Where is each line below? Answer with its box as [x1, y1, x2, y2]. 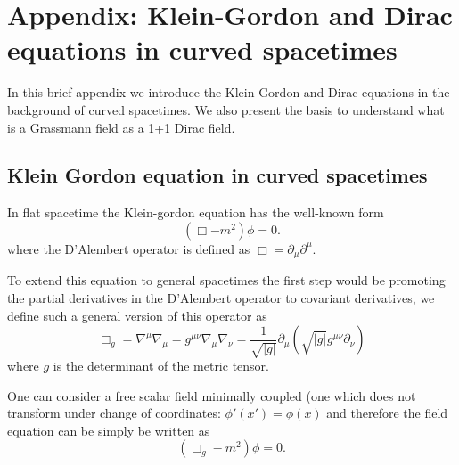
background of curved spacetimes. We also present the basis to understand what [7, 100, 445, 118]
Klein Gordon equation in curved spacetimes [7, 161, 428, 189]
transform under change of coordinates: [7, 404, 221, 422]
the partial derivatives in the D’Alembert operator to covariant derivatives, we [7, 288, 435, 306]
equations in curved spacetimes [7, 31, 398, 68]
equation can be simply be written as [7, 420, 210, 439]
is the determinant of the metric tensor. [53, 356, 269, 375]
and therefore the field [326, 404, 448, 422]
